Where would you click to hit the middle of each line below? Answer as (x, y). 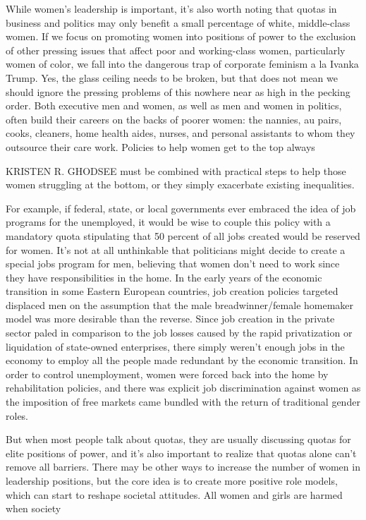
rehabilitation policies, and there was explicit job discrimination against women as (183, 388)
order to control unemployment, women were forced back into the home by (167, 374)
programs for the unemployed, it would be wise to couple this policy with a (168, 222)
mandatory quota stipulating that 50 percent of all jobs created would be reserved (183, 235)
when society (33, 508)
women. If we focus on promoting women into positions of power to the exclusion (181, 36)
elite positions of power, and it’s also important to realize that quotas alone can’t (181, 453)
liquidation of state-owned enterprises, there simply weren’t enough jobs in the (175, 346)
